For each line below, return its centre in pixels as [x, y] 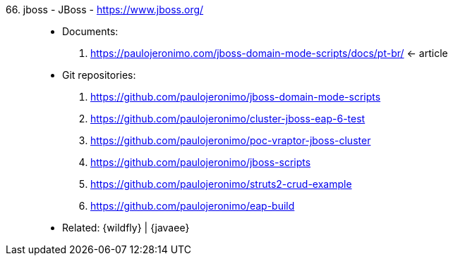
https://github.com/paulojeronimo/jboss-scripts [201, 162]
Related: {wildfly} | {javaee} [126, 228]
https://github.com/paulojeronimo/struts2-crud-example [221, 184]
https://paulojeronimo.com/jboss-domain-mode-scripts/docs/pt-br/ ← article [269, 53]
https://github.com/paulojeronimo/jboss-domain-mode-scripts [236, 97]
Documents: [90, 31]
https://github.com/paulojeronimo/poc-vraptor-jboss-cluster [231, 140]
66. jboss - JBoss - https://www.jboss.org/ [105, 9]
